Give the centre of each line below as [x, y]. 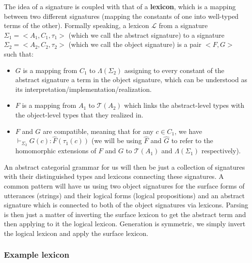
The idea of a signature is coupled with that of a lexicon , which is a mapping [120, 6]
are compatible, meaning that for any [98, 131]
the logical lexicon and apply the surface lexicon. [76, 233]
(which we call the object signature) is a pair [135, 44]
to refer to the [192, 140]
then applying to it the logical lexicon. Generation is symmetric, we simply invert [125, 224]
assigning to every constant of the [174, 70]
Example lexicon [37, 255]
